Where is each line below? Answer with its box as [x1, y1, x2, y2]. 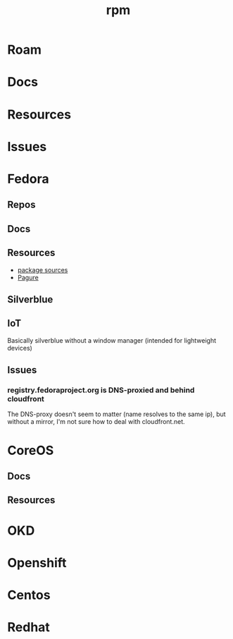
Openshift [7, 554, 67, 571]
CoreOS [7, 442, 54, 458]
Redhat [7, 619, 51, 635]
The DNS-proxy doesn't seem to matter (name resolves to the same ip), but [7, 410, 227, 418]
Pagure [17, 273, 39, 281]
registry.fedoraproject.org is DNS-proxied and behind [7, 385, 195, 395]
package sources [17, 265, 68, 274]
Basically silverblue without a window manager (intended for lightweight [7, 336, 217, 344]
